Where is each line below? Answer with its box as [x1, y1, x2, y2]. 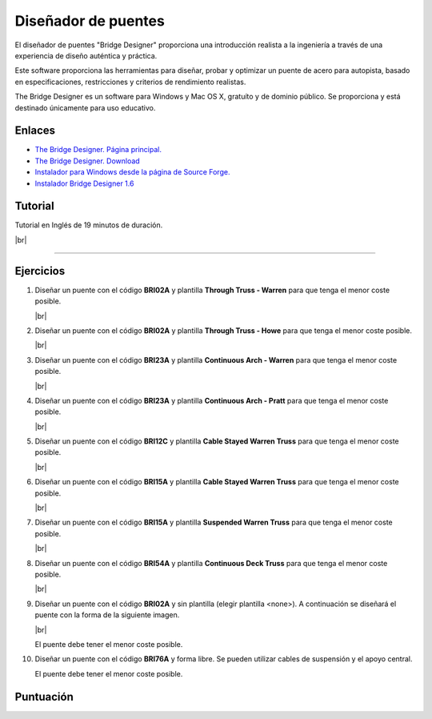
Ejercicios [14, 264, 66, 278]
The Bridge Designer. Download [34, 156, 140, 166]
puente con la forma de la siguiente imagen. [34, 610, 180, 620]
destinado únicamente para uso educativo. [14, 102, 156, 112]
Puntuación [14, 689, 74, 704]
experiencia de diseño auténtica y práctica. [14, 50, 158, 60]
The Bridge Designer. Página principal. [34, 145, 162, 155]
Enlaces [14, 124, 56, 138]
